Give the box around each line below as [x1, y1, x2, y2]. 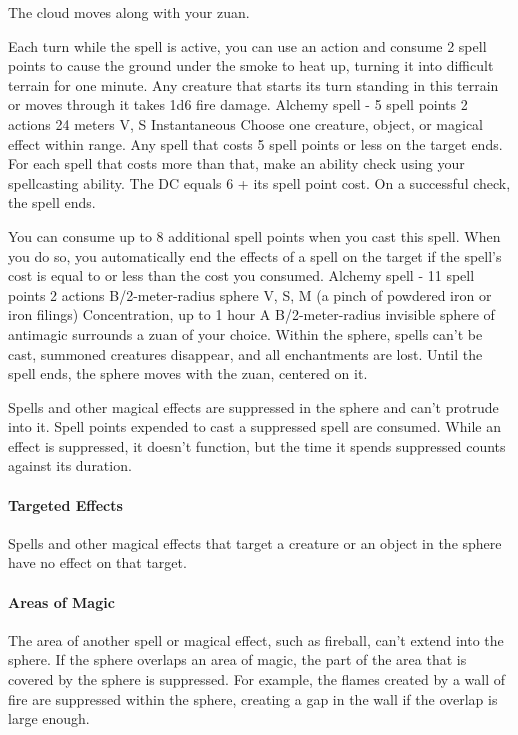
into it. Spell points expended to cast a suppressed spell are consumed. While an [8, 416, 501, 437]
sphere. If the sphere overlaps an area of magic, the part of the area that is [8, 649, 467, 670]
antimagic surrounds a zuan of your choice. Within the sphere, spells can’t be [8, 323, 483, 344]
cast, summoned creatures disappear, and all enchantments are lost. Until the [8, 343, 483, 364]
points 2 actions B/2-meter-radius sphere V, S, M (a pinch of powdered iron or [8, 284, 492, 305]
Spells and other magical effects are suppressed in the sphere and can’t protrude [8, 396, 499, 417]
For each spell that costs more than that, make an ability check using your [8, 153, 465, 174]
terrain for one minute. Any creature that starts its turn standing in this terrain [8, 74, 499, 95]
